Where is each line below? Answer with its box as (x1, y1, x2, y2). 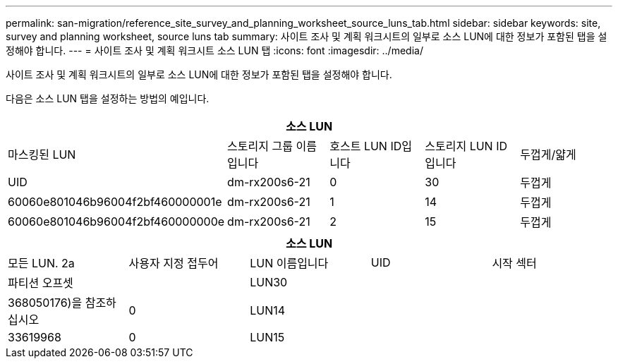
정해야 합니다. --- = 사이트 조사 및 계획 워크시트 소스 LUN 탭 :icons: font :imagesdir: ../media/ (6, 44, 423, 56)
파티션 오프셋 (8, 276, 73, 290)
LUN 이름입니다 (250, 256, 329, 270)
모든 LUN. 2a (8, 256, 75, 270)
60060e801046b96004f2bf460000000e (8, 214, 225, 229)
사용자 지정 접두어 (128, 256, 219, 270)
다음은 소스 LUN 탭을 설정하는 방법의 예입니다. (6, 92, 210, 104)
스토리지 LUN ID (425, 139, 508, 153)
